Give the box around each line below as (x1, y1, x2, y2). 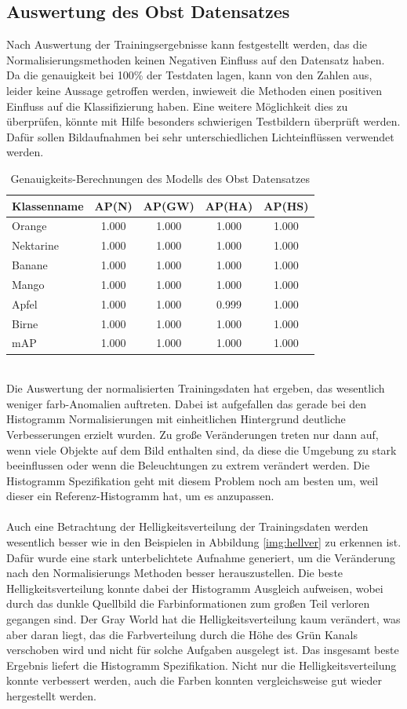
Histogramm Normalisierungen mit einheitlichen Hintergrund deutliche (6, 411, 346, 427)
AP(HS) (263, 197, 309, 214)
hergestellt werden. (6, 688, 96, 704)
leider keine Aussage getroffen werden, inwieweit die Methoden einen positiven (6, 82, 383, 98)
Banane (12, 257, 48, 273)
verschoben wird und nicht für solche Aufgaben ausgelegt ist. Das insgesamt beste (6, 641, 399, 658)
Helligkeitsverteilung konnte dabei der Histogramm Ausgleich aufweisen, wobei (6, 579, 383, 596)
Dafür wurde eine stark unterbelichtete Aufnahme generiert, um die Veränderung (6, 549, 396, 565)
